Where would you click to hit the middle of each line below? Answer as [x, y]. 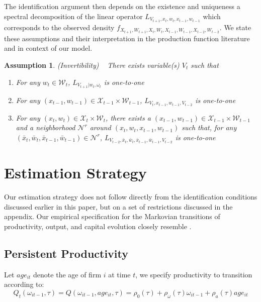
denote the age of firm [67, 274]
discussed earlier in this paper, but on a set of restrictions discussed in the [118, 206]
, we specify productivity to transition [194, 274]
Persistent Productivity [66, 253]
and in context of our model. [48, 48]
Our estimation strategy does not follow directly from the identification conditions [131, 197]
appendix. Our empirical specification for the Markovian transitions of [112, 216]
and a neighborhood [46, 127]
